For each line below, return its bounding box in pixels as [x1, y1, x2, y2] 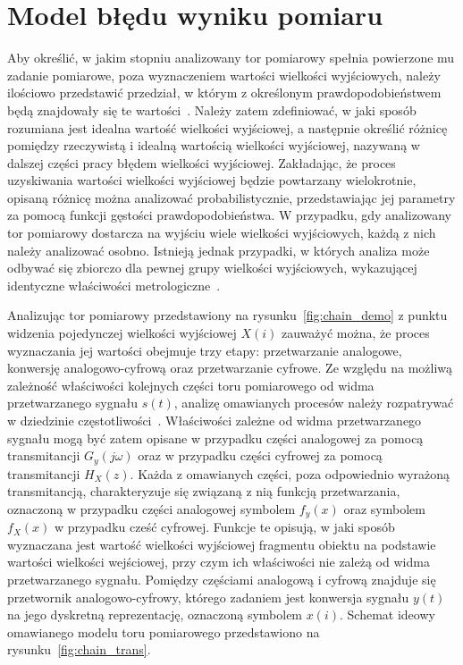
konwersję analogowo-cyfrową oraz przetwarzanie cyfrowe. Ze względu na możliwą [7, 358, 453, 377]
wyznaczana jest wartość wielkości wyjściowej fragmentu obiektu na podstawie [7, 535, 436, 553]
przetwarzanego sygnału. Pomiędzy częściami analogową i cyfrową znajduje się [7, 570, 436, 589]
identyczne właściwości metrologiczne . [7, 275, 221, 294]
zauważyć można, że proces [282, 324, 430, 342]
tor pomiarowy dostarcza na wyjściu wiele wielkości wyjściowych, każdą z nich [7, 223, 436, 242]
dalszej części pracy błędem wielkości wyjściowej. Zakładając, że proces [7, 153, 396, 172]
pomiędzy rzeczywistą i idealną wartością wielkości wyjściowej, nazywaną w [7, 136, 420, 155]
